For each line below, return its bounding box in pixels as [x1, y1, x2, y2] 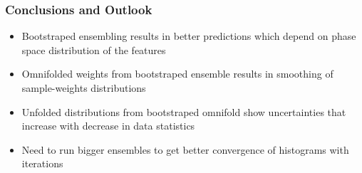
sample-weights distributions [21, 80, 146, 95]
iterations [21, 156, 63, 171]
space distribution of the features [21, 42, 166, 57]
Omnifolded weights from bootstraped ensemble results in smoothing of [21, 66, 333, 81]
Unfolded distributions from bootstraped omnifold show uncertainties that [21, 104, 346, 119]
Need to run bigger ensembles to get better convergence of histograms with [21, 142, 349, 157]
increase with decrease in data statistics [21, 118, 195, 133]
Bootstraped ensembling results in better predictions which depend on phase [21, 28, 356, 43]
